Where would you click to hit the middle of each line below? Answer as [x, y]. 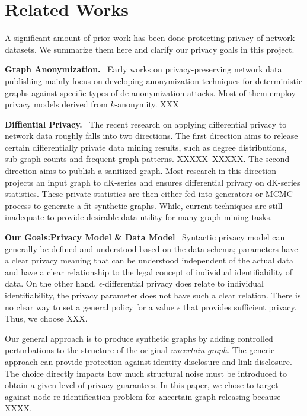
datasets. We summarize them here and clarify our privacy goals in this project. [150, 49]
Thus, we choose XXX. [46, 318]
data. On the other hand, [51, 283]
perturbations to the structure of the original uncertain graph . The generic [140, 350]
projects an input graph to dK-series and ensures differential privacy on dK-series [153, 182]
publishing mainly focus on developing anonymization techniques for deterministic [154, 80]
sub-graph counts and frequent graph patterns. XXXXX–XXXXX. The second [147, 159]
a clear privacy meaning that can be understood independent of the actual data [149, 260]
